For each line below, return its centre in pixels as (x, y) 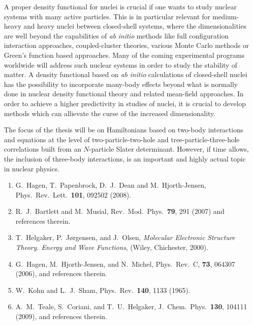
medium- (226, 16)
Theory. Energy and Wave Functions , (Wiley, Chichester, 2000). (112, 247)
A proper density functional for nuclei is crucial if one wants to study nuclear (120, 6)
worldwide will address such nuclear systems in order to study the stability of (121, 64)
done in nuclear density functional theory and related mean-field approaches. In (124, 94)
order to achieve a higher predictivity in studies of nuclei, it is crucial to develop (125, 103)
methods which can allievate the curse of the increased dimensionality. (110, 113)
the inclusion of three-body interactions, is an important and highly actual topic (125, 158)
